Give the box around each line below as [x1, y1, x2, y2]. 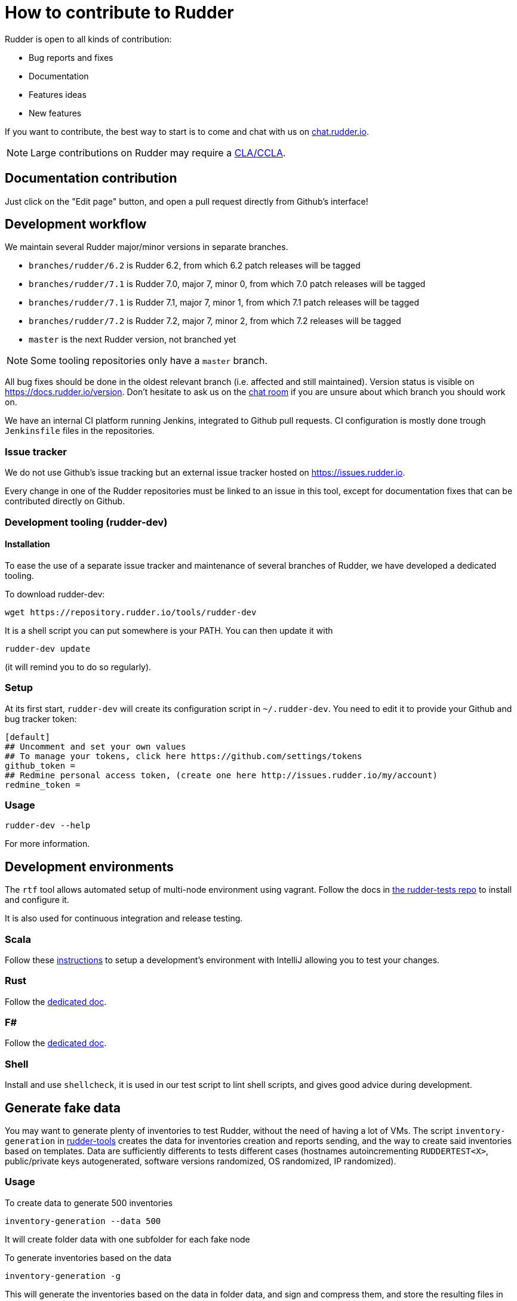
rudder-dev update [5, 643, 91, 653]
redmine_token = [5, 779, 81, 790]
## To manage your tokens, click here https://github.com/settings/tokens [5, 751, 362, 761]
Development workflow [5, 217, 147, 232]
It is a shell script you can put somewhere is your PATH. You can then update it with [5, 625, 333, 636]
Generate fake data [5, 1100, 121, 1115]
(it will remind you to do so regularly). [5, 661, 152, 672]
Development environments [5, 859, 174, 874]
